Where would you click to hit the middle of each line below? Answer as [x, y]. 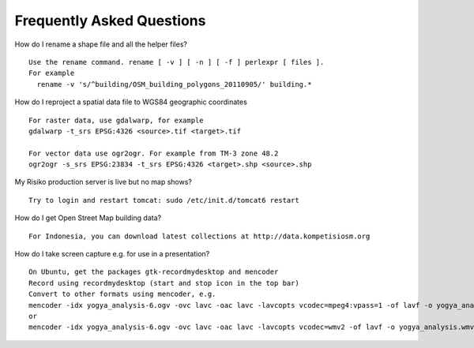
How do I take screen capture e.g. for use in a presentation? [112, 254]
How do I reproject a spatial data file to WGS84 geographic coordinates [131, 102]
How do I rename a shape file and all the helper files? [101, 44]
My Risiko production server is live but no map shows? [103, 182]
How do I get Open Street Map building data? [88, 218]
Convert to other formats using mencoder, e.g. [122, 294]
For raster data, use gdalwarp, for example [117, 120]
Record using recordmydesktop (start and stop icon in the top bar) [164, 283]
